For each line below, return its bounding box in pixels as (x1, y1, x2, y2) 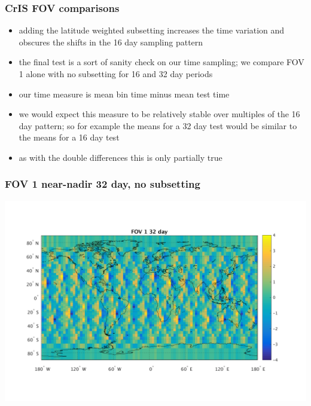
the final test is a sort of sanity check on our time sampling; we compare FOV (19, 56, 304, 68)
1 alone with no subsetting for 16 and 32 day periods (19, 68, 213, 80)
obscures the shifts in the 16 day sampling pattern (19, 35, 203, 48)
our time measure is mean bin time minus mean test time (19, 87, 230, 100)
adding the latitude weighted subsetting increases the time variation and (19, 24, 285, 36)
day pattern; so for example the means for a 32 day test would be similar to (19, 119, 297, 132)
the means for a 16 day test (19, 131, 120, 144)
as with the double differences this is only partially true (19, 151, 222, 163)
